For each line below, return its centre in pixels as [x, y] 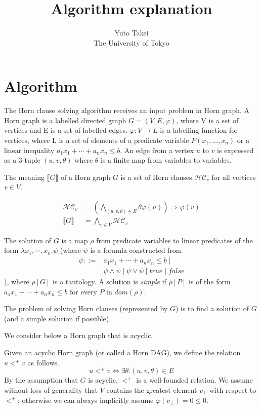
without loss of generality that [51, 389]
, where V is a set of [207, 120]
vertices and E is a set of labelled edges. [66, 130]
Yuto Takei [132, 33]
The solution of [28, 240]
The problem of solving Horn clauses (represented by [86, 308]
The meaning [25, 177]
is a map [75, 240]
